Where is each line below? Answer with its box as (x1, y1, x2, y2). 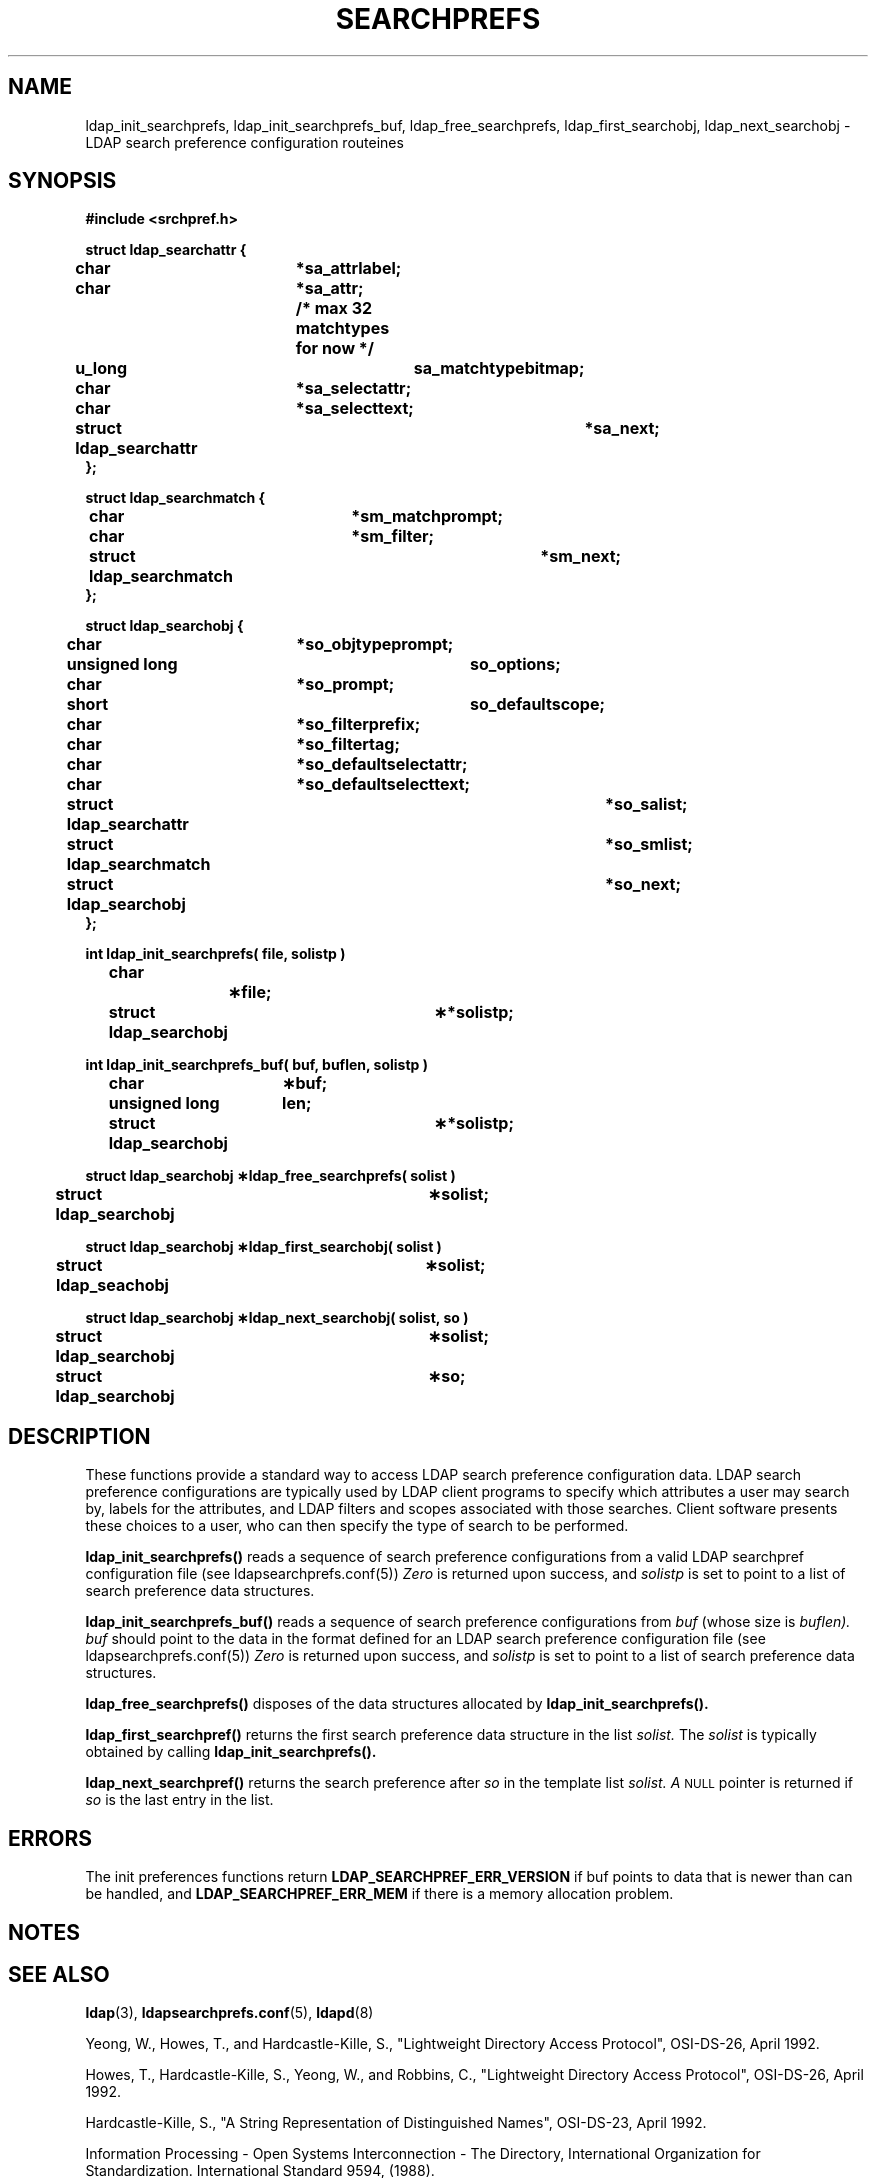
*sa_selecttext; (295, 398, 414, 419)
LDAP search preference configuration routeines (85, 133, 404, 151)
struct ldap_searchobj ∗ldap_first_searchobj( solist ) (85, 1238, 442, 1256)
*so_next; (604, 874, 681, 895)
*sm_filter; (351, 526, 435, 547)
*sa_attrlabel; (295, 258, 402, 279)
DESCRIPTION (8, 1423, 151, 1449)
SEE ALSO (8, 1961, 110, 1987)
